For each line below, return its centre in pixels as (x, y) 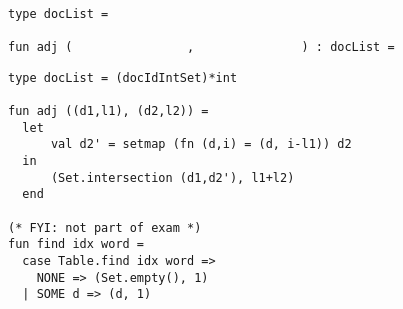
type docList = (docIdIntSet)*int (123, 77)
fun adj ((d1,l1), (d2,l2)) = (108, 110)
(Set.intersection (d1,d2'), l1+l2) (172, 177)
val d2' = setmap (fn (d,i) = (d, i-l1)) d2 (201, 144)
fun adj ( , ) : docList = (201, 46)
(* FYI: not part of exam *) (105, 227)
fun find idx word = (76, 244)
